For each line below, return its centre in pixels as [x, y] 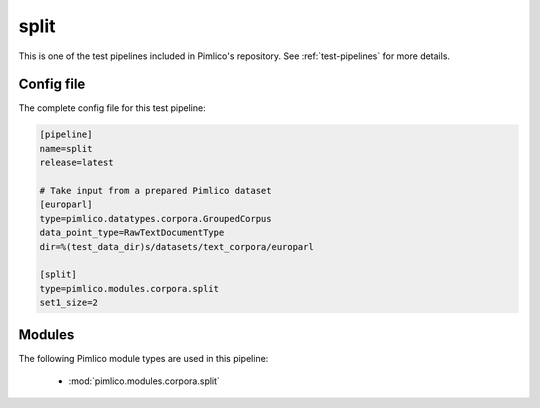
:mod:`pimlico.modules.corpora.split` [144, 381]
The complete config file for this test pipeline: [112, 108]
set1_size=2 [69, 303]
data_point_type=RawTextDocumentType [132, 233]
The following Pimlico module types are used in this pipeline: [143, 358]
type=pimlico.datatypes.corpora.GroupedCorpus [155, 218]
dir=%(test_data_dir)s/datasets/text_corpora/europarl [176, 246]
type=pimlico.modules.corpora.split [129, 288]
